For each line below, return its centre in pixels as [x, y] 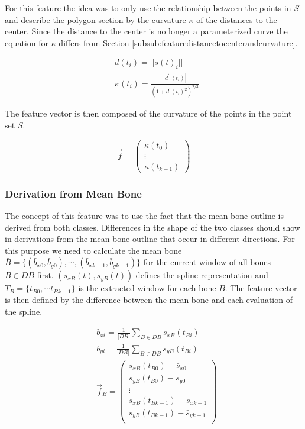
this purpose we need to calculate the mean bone [93, 250]
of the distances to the [237, 19]
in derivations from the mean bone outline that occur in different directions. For [150, 239]
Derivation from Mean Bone [73, 193]
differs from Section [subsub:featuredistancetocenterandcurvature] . [178, 42]
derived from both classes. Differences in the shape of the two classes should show [152, 227]
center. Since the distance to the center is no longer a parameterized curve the [146, 31]
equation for [27, 42]
